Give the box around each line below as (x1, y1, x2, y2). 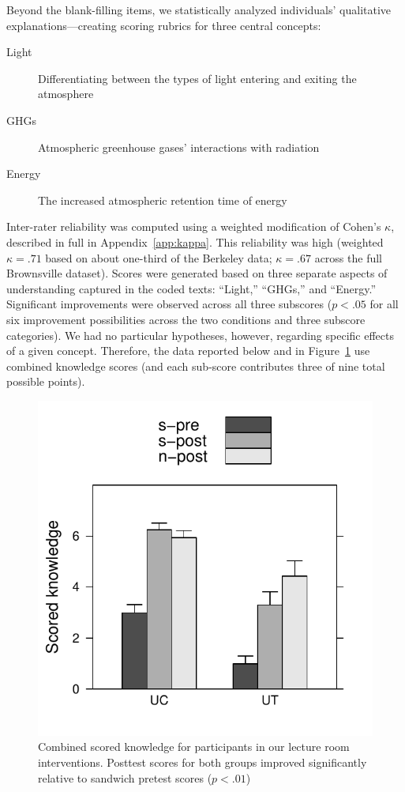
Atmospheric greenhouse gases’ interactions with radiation (38, 138, 320, 155)
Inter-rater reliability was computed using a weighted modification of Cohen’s (6, 218, 381, 235)
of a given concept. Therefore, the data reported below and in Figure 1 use (6, 342, 370, 359)
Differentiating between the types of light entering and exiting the (38, 70, 357, 86)
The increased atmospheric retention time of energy (38, 191, 287, 208)
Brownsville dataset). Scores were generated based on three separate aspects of (6, 265, 388, 281)
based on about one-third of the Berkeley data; (45, 249, 272, 266)
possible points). (6, 373, 85, 390)
